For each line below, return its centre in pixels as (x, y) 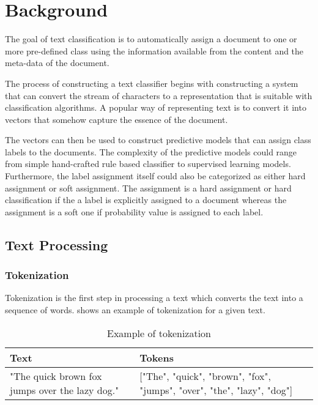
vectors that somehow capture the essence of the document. (116, 119)
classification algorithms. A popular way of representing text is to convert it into (156, 107)
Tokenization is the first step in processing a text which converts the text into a (154, 298)
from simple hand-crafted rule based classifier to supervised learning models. (148, 164)
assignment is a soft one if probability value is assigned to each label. (134, 211)
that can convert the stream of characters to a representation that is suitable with (159, 95)
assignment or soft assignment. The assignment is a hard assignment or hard (148, 188)
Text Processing (57, 244)
